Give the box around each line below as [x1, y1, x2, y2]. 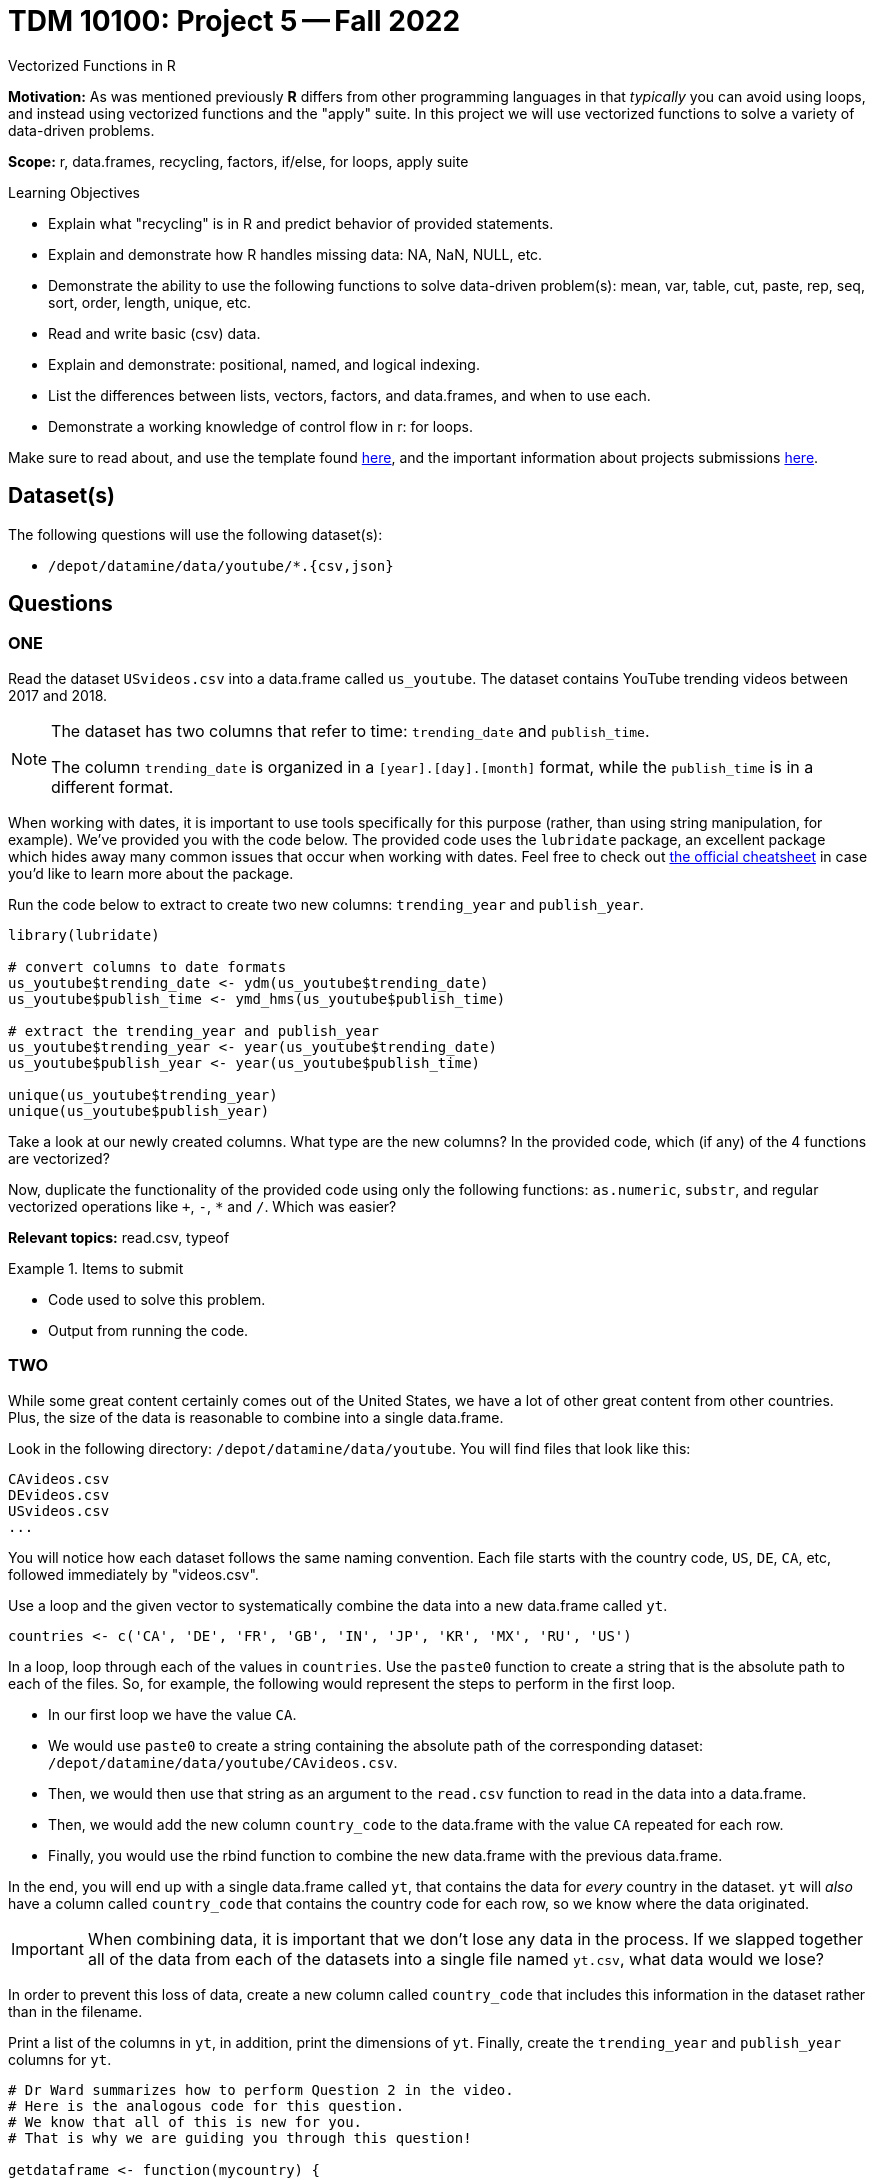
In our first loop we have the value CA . [48, 1705, 297, 1723]
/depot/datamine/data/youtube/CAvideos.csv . [48, 1753, 398, 1771]
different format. [51, 776, 174, 797]
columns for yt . [8, 2050, 112, 2068]
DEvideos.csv [8, 1486, 110, 1503]
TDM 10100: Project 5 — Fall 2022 [8, 4, 461, 38]
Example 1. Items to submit [8, 1259, 184, 1277]
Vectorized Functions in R [8, 56, 176, 74]
